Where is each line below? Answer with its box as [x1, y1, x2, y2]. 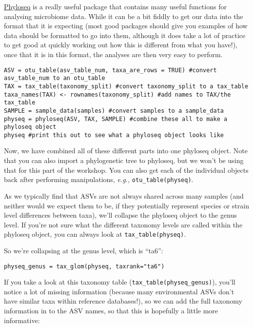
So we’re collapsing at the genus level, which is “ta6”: [4, 245, 163, 255]
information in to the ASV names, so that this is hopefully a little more [4, 306, 218, 316]
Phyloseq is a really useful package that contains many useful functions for [4, 1, 227, 11]
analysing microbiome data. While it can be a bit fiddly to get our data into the [4, 11, 243, 21]
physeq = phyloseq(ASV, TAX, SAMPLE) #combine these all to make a [4, 115, 228, 123]
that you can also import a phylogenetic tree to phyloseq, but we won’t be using [4, 155, 244, 165]
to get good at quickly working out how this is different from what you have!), [4, 40, 237, 50]
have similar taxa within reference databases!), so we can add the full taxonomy [4, 296, 242, 306]
